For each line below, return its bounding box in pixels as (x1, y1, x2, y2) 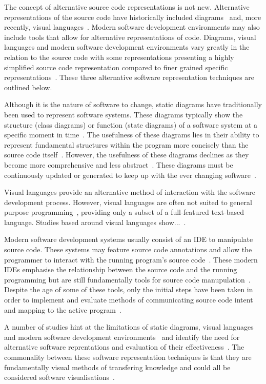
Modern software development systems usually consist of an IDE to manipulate (4, 234, 253, 245)
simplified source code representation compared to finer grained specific (4, 62, 228, 72)
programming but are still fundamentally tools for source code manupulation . (4, 274, 251, 285)
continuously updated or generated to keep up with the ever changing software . (4, 169, 256, 180)
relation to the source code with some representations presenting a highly (4, 51, 234, 62)
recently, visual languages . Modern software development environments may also (4, 22, 260, 32)
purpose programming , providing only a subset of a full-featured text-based (4, 207, 244, 217)
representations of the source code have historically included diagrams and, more (4, 11, 261, 22)
